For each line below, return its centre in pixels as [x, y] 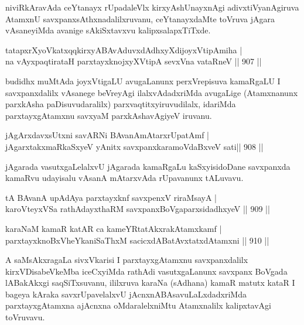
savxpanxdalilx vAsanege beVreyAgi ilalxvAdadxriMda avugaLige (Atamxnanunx [152, 92]
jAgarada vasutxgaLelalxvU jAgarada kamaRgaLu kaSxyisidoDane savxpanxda [148, 166]
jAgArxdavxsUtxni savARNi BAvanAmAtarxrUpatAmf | [107, 135]
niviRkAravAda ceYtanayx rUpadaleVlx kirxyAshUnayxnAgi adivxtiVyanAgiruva [152, 7]
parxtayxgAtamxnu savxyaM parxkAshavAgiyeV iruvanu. [109, 115]
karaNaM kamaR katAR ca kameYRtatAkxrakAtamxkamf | [114, 228]
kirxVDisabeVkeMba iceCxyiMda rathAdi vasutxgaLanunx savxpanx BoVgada [146, 271]
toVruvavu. [25, 317]
